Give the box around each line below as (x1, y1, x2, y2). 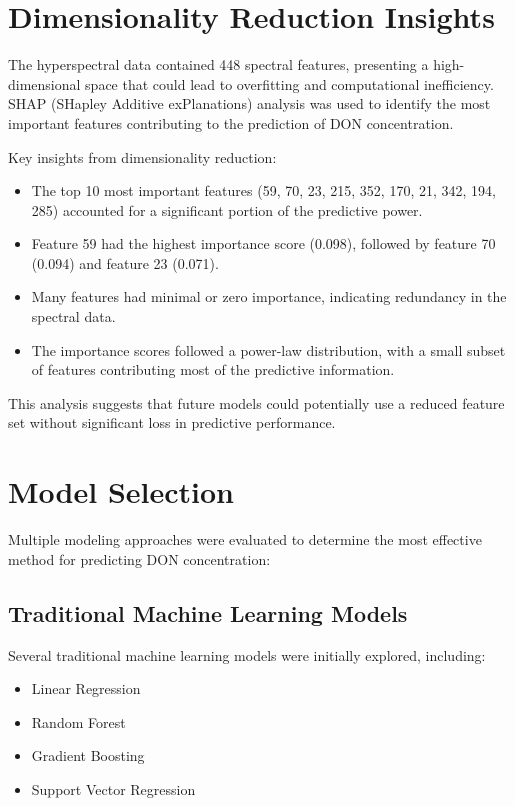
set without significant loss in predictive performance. (8, 412, 336, 433)
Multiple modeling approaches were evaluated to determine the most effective (8, 529, 482, 550)
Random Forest (31, 711, 126, 732)
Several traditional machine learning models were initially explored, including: (8, 644, 486, 665)
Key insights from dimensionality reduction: (8, 146, 277, 167)
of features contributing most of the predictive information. (31, 359, 395, 380)
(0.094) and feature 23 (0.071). (31, 252, 219, 273)
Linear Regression (31, 678, 141, 699)
